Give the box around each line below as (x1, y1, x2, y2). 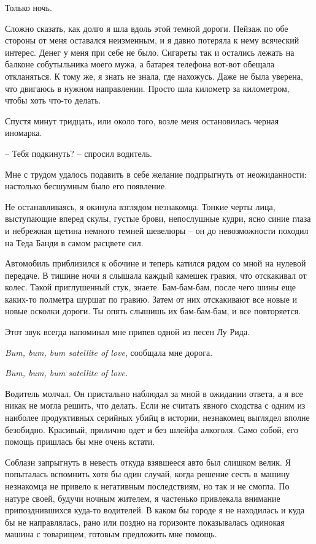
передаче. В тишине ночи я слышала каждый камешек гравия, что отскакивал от (5, 268, 307, 281)
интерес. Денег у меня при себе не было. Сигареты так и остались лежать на (5, 45, 295, 58)
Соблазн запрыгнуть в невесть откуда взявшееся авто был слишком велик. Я (5, 455, 291, 468)
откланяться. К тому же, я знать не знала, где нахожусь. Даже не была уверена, (5, 69, 303, 82)
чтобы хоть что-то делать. (5, 94, 101, 107)
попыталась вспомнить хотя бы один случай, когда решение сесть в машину (5, 467, 290, 480)
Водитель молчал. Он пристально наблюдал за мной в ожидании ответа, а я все (5, 387, 303, 399)
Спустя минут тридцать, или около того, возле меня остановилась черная (5, 114, 279, 127)
